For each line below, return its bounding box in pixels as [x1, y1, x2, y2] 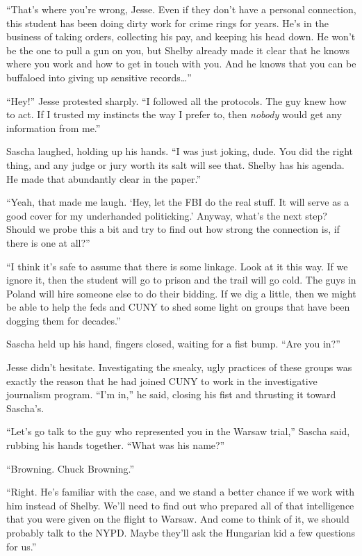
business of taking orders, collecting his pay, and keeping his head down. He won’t [6, 29, 356, 44]
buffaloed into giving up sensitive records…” [6, 69, 192, 84]
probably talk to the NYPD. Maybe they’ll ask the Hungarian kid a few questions [6, 525, 356, 539]
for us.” [6, 539, 37, 553]
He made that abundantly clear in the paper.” [6, 171, 201, 186]
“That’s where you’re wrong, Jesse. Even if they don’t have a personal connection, [6, 2, 356, 16]
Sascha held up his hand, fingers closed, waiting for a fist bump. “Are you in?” [6, 336, 340, 351]
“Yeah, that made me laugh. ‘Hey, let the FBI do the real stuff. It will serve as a [6, 195, 349, 209]
